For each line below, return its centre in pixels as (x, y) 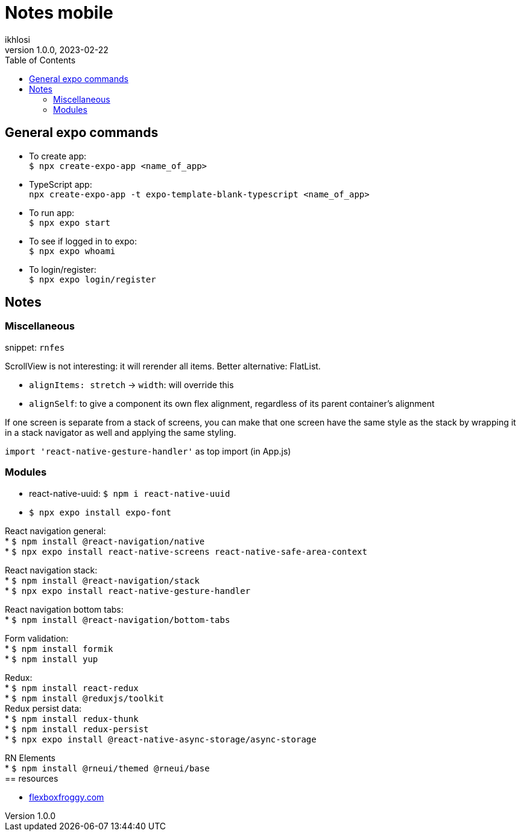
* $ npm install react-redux (72, 688)
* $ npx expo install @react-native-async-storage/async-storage (161, 739)
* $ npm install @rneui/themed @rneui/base (107, 768)
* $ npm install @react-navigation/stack (102, 580)
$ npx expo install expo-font (100, 512)
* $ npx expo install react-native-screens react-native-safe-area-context (186, 551)
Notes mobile (59, 13)
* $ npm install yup (52, 659)
